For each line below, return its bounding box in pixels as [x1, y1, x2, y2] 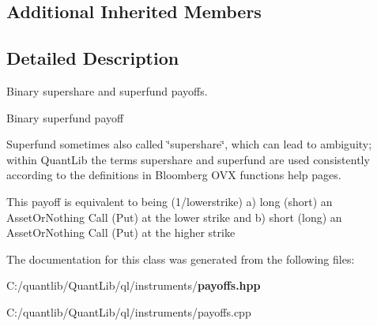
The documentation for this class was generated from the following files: [6, 250, 355, 267]
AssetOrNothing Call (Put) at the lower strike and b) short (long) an [6, 208, 342, 225]
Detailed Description [6, 46, 179, 70]
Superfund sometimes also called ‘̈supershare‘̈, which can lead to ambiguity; [6, 136, 372, 152]
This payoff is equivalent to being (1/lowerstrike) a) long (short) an [6, 193, 333, 209]
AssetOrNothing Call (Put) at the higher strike [6, 224, 236, 241]
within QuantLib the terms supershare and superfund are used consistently [6, 151, 370, 167]
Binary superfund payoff [6, 109, 124, 126]
